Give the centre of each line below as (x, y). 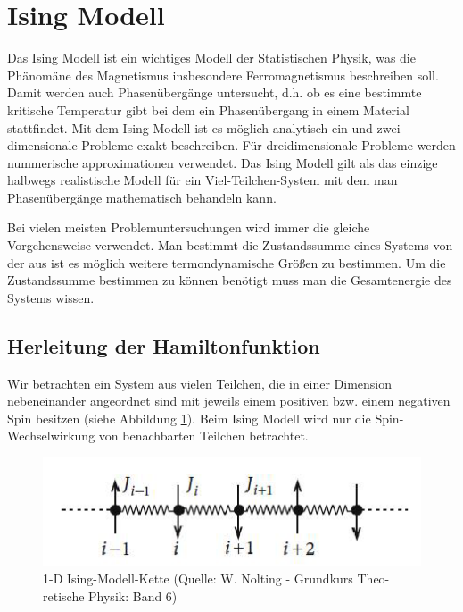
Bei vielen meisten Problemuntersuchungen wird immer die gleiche (189, 227)
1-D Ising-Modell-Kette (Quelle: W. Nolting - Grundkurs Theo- (216, 578)
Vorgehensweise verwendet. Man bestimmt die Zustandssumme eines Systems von (230, 245)
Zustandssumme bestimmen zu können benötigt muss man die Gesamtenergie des (230, 280)
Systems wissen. (51, 297)
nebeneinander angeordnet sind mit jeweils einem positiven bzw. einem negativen (229, 401)
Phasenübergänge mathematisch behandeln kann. (142, 197)
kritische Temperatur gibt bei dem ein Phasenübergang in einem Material (208, 109)
